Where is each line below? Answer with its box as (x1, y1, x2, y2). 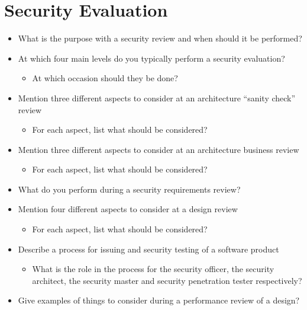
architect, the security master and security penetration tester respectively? (32, 274, 302, 286)
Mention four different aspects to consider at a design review (18, 203, 238, 215)
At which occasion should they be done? (32, 72, 178, 84)
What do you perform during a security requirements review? (18, 183, 241, 195)
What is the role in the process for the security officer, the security (32, 263, 274, 275)
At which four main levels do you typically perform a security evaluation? (18, 52, 285, 64)
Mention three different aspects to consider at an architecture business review (18, 143, 299, 155)
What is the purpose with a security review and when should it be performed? (18, 32, 302, 44)
